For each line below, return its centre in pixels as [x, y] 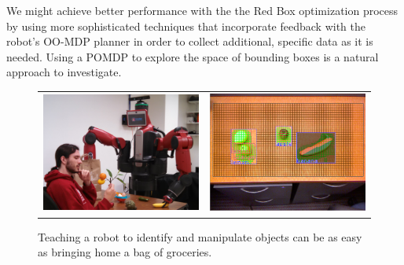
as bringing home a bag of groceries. [125, 252]
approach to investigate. [64, 72]
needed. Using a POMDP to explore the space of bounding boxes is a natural [193, 56]
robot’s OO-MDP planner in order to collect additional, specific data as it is [190, 41]
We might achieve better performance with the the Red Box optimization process [202, 10]
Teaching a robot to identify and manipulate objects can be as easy [200, 236]
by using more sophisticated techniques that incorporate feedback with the [186, 26]
